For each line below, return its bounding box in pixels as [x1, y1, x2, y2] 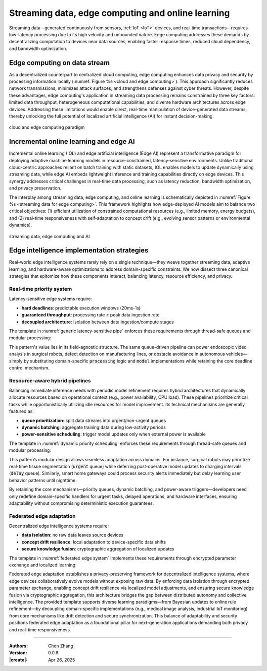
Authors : [9, 643, 28, 649]
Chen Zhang [48, 643, 74, 649]
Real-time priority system [9, 286, 72, 293]
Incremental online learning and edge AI [9, 137, 135, 146]
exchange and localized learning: [9, 562, 77, 568]
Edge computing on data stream [9, 59, 110, 67]
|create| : [9, 657, 28, 663]
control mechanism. [9, 365, 49, 370]
